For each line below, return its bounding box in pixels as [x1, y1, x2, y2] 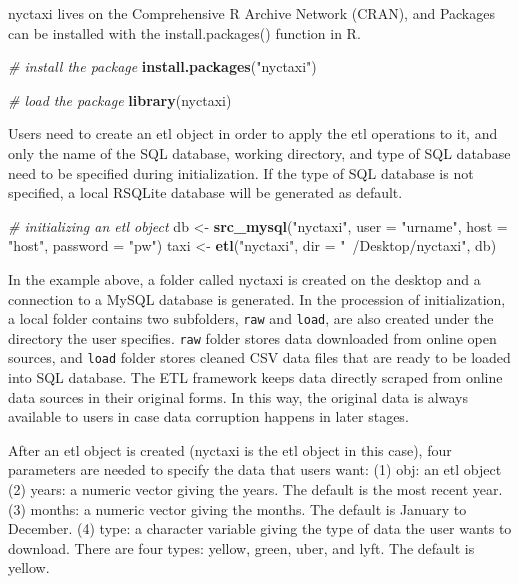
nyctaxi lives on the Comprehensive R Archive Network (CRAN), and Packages [8, 3, 495, 23]
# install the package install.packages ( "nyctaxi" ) [8, 56, 317, 77]
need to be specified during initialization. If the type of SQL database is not [8, 162, 474, 183]
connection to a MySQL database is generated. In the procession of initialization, [8, 288, 506, 309]
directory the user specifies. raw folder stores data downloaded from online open [8, 327, 497, 348]
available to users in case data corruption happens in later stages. [8, 406, 409, 427]
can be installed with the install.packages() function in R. [8, 22, 361, 43]
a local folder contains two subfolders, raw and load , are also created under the [8, 308, 494, 329]
